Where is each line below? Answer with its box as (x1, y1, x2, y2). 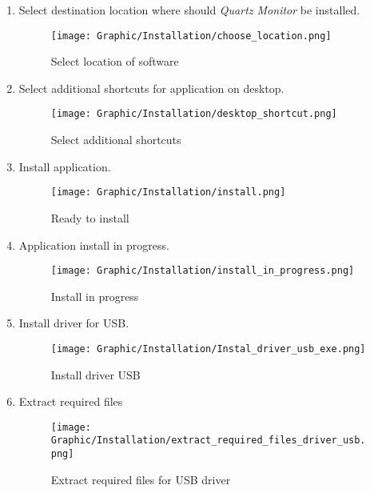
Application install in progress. (18, 236, 169, 253)
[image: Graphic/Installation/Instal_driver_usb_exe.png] (50, 343, 366, 355)
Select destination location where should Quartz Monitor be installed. (18, 2, 360, 18)
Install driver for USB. (18, 315, 129, 331)
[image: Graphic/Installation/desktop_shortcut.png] (50, 108, 337, 120)
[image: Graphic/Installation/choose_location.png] (50, 30, 332, 42)
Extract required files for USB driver (50, 471, 231, 487)
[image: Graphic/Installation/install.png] (50, 186, 286, 198)
